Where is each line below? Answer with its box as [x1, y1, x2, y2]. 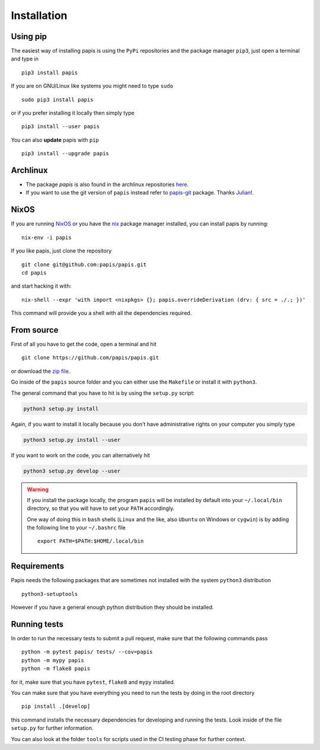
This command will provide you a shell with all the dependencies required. [11, 309, 192, 317]
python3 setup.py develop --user [23, 467, 121, 474]
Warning [27, 486, 49, 493]
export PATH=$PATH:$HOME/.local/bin [37, 538, 144, 545]
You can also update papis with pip [11, 136, 99, 143]
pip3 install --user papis [21, 123, 100, 130]
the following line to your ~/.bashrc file [27, 524, 126, 531]
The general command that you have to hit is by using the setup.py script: [11, 389, 195, 397]
